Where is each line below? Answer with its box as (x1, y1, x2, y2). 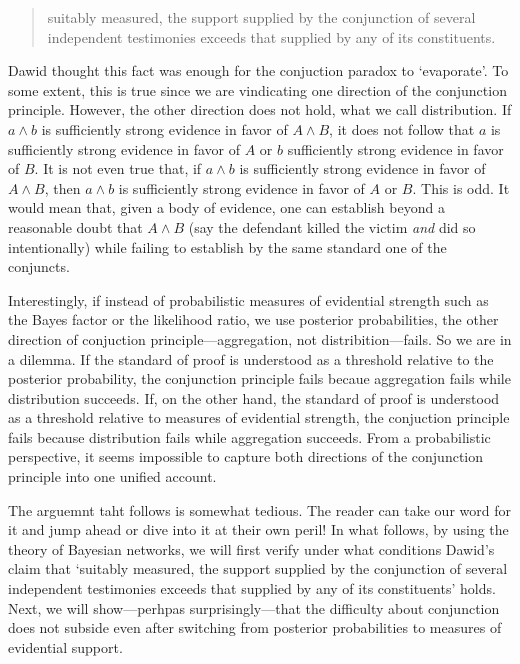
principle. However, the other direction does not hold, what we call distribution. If (8, 99, 512, 120)
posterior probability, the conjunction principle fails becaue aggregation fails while (8, 368, 511, 389)
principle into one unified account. (8, 466, 217, 487)
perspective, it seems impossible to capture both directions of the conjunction (8, 446, 484, 467)
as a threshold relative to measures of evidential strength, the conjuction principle (8, 407, 510, 428)
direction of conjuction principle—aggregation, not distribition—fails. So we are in (8, 328, 512, 349)
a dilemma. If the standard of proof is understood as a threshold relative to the (8, 348, 494, 369)
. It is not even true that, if (34, 158, 202, 179)
